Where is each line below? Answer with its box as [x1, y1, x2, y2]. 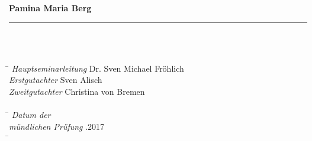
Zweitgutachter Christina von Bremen [9, 85, 145, 97]
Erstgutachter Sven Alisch [9, 73, 102, 86]
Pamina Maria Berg [9, 2, 92, 14]
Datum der [11, 108, 51, 121]
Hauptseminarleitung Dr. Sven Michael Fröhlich [11, 62, 184, 74]
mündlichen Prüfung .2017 [9, 120, 105, 132]
